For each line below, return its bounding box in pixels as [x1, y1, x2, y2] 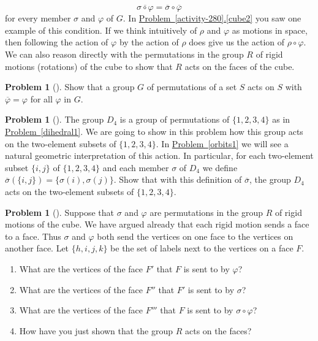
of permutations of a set [146, 80, 237, 93]
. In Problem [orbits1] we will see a [156, 137, 289, 150]
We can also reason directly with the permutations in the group [5, 48, 244, 60]
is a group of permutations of [119, 113, 230, 126]
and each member [102, 161, 169, 174]
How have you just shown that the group [19, 324, 173, 337]
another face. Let [5, 242, 69, 255]
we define [202, 161, 238, 174]
